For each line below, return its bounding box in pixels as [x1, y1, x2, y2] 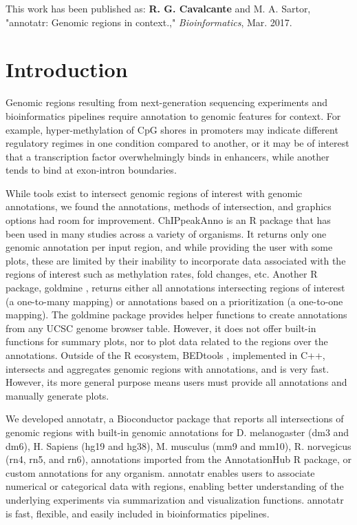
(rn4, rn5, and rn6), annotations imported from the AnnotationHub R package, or [6, 452, 352, 466]
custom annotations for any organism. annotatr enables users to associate [6, 465, 315, 480]
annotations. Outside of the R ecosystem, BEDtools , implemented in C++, [6, 348, 325, 362]
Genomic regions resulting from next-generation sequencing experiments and [6, 95, 328, 110]
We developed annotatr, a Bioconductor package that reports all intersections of [6, 411, 344, 426]
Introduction [6, 55, 128, 83]
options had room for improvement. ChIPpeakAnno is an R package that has [6, 213, 331, 227]
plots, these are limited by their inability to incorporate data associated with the [6, 253, 346, 267]
